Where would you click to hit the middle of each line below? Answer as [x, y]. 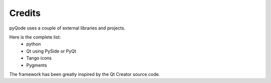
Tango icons [39, 58]
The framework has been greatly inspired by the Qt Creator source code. [85, 74]
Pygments [37, 65]
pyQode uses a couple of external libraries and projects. [67, 28]
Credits [25, 13]
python [34, 44]
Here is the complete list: [35, 37]
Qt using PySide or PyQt [51, 51]
